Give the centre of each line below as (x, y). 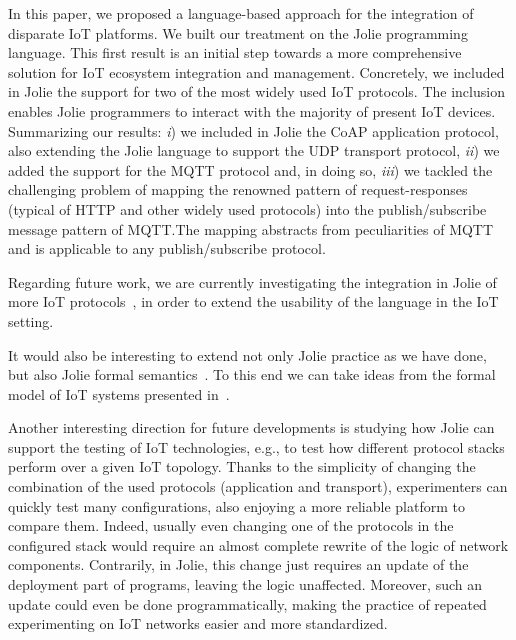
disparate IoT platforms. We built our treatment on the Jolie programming (238, 32)
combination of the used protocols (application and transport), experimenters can (258, 486)
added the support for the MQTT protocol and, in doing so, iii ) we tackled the (250, 169)
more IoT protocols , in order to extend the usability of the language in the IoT (253, 301)
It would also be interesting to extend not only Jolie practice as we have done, (247, 354)
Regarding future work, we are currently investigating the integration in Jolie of (252, 281)
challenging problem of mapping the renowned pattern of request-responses (238, 189)
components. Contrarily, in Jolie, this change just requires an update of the (238, 564)
